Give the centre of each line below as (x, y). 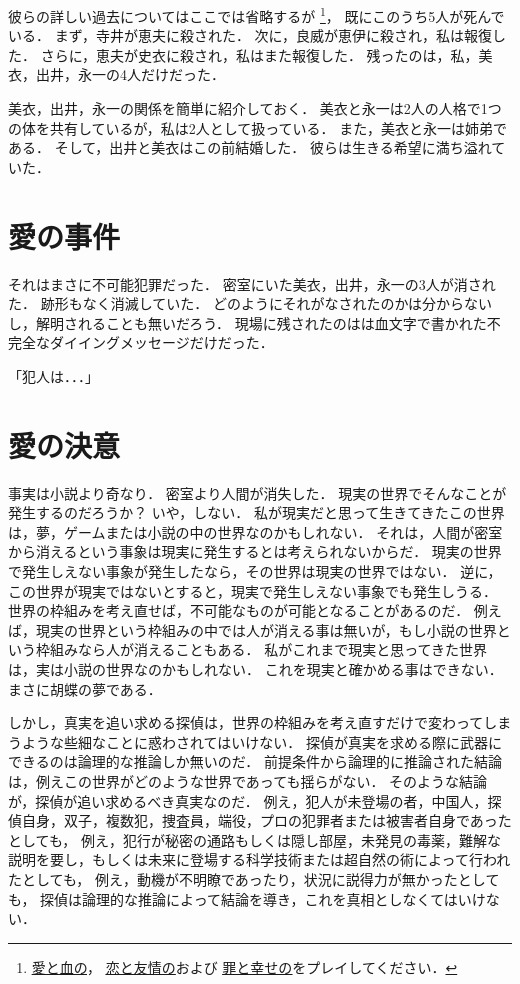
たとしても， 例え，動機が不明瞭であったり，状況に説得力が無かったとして (254, 878)
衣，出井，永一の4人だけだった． (116, 74)
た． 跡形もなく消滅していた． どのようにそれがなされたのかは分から (236, 303)
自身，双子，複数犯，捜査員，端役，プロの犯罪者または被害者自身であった (266, 820)
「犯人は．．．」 (53, 375)
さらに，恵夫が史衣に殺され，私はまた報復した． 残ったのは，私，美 (266, 54)
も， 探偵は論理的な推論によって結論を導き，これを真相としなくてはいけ (247, 898)
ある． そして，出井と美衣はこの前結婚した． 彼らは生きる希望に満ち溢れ (250, 147)
